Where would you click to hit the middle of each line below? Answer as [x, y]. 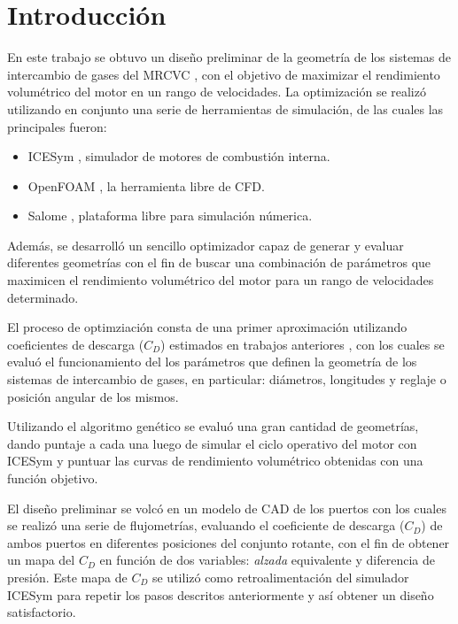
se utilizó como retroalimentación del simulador [280, 577]
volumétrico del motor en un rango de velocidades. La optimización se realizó [217, 92]
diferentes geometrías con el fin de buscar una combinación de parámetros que [219, 262]
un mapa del [41, 560]
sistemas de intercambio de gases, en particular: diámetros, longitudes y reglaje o [227, 379]
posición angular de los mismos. [93, 396]
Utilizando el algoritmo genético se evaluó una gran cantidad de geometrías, [213, 426]
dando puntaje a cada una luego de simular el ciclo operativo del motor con [212, 443]
